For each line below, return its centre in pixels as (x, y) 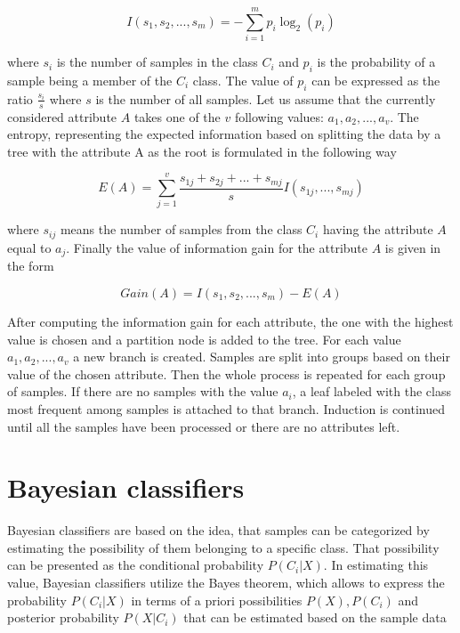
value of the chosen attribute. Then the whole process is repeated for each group (226, 373)
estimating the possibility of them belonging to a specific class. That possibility (223, 547)
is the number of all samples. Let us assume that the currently (266, 98)
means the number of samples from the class (181, 229)
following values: (279, 116)
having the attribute (378, 229)
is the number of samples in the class (157, 62)
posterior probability (63, 617)
